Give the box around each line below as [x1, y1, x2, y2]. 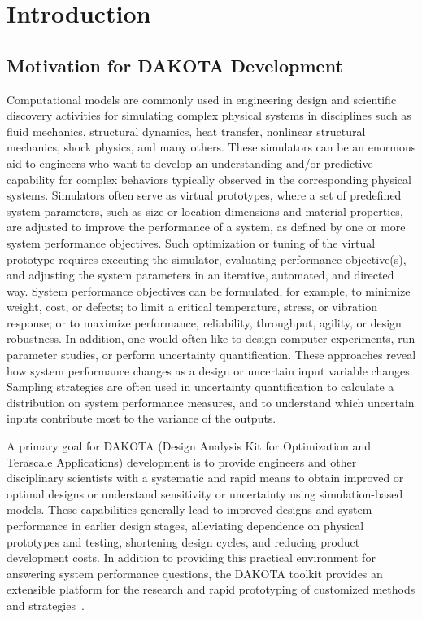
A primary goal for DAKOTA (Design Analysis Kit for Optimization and [7, 437, 372, 454]
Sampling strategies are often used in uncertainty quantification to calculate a [7, 378, 394, 395]
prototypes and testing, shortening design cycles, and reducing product [7, 533, 360, 550]
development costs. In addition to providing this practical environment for [7, 549, 376, 566]
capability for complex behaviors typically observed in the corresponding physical [7, 170, 411, 187]
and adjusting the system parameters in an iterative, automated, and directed [7, 266, 394, 283]
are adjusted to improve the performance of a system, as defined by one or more [7, 218, 406, 235]
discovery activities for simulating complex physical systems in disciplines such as [7, 107, 411, 124]
